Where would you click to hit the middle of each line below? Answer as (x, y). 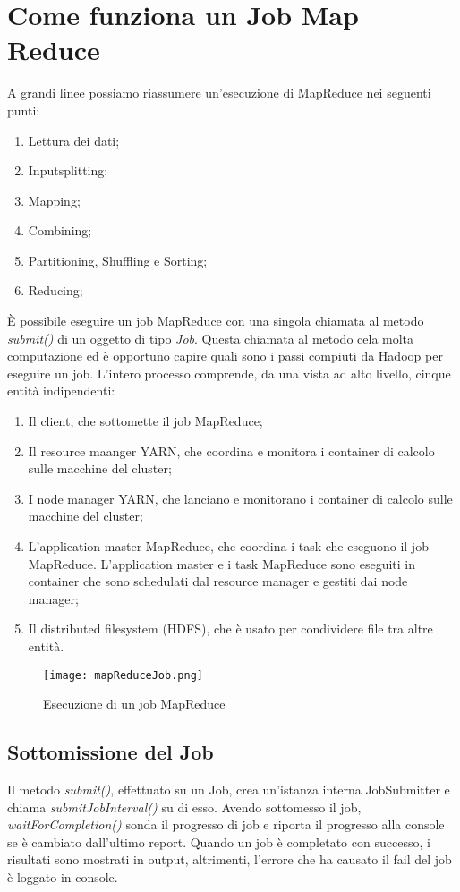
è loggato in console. (63, 876)
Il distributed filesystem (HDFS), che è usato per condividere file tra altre (230, 629)
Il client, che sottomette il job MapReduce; (145, 421)
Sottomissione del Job (111, 752)
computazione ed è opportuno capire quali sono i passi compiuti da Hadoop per (225, 356)
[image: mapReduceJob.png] (123, 675)
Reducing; (55, 290)
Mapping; (54, 200)
